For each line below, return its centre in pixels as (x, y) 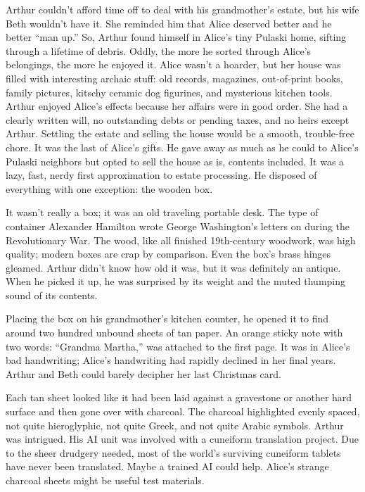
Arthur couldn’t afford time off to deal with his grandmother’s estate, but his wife (182, 9)
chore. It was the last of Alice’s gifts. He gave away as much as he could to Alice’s (182, 147)
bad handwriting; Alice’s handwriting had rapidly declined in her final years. (171, 360)
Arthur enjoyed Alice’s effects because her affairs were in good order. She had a (177, 106)
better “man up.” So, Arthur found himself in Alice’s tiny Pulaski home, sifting (176, 37)
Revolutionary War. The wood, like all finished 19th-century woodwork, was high (181, 240)
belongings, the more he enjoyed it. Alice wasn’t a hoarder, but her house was (173, 64)
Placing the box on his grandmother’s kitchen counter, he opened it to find (167, 318)
